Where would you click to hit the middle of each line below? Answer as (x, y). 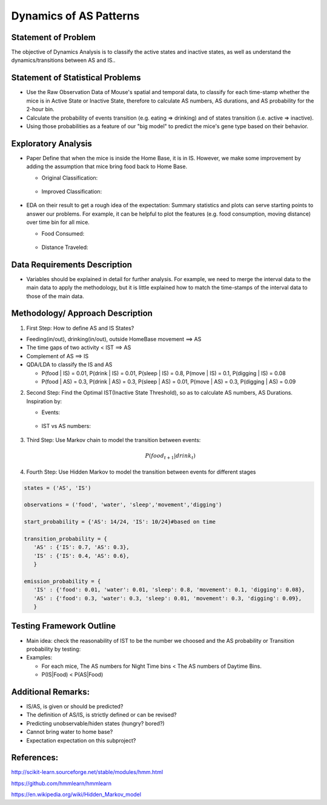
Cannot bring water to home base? (70, 732)
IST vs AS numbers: (66, 426)
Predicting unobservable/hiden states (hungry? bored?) (95, 723)
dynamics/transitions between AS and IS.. (63, 60)
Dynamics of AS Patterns (75, 16)
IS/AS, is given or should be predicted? (75, 706)
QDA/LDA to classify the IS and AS (69, 365)
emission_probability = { (62, 581)
